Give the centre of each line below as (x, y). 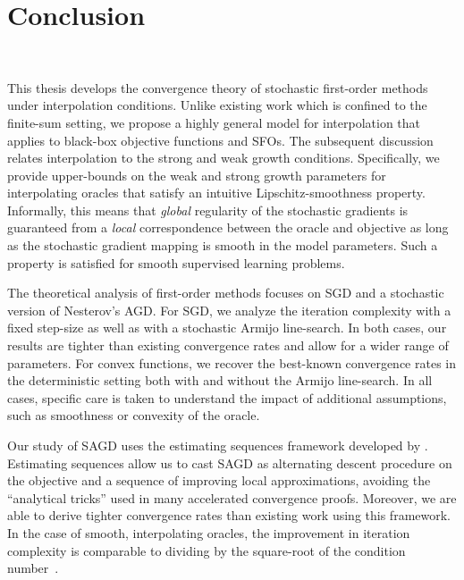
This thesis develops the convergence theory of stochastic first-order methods (218, 87)
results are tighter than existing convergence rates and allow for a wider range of (228, 345)
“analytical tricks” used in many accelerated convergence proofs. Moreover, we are (232, 497)
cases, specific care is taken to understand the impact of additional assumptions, (227, 397)
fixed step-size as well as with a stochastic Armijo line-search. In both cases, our (227, 328)
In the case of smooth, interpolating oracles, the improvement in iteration (209, 532)
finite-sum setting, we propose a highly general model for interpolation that (214, 122)
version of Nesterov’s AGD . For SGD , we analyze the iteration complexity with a (229, 310)
